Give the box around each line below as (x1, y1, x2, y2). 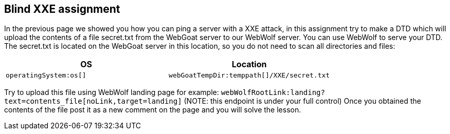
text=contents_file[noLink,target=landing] (4, 97, 182, 106)
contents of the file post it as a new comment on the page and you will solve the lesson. (4, 105, 301, 114)
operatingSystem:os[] (6, 71, 86, 80)
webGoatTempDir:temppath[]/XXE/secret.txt (169, 71, 330, 80)
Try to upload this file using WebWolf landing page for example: (4, 88, 219, 97)
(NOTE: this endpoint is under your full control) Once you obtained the (184, 97, 421, 106)
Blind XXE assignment (4, 3, 120, 15)
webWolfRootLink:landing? (221, 88, 325, 97)
